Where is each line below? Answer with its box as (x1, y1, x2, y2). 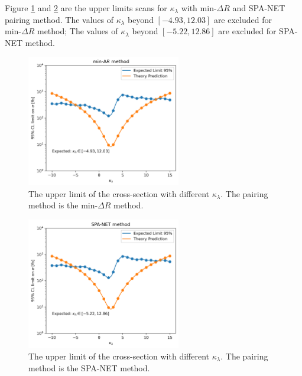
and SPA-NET (232, 2, 285, 14)
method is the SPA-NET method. (28, 361, 150, 374)
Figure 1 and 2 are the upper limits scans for (5, 2, 167, 14)
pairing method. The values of (5, 13, 114, 25)
